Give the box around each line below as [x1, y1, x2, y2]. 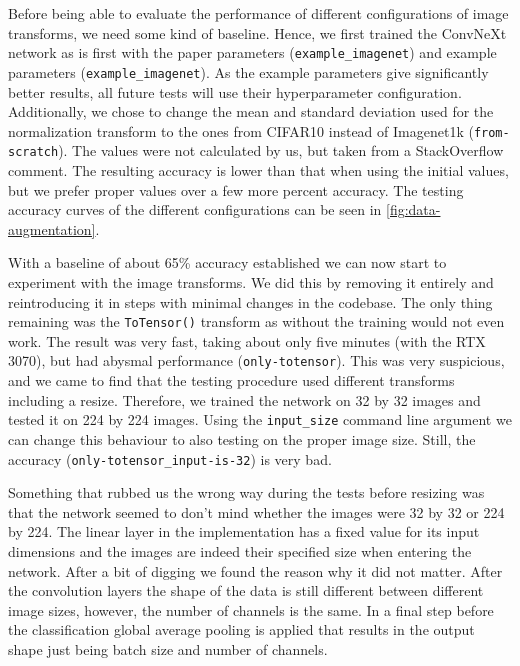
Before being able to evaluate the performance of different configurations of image [8, 3, 509, 23]
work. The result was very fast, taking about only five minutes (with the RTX [8, 330, 486, 351]
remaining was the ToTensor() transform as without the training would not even [8, 311, 505, 332]
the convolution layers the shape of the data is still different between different [8, 580, 484, 601]
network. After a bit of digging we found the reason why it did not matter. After [8, 560, 503, 581]
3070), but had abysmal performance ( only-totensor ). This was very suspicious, [8, 350, 505, 371]
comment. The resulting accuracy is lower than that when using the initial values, [8, 160, 509, 180]
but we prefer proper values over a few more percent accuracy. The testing [8, 179, 464, 200]
